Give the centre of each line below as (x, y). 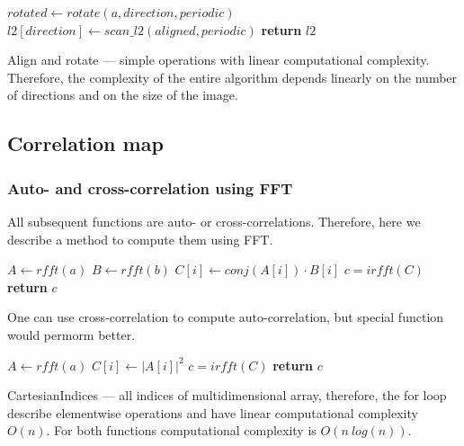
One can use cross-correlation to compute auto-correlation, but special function (226, 317)
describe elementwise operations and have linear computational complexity (213, 412)
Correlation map (85, 143)
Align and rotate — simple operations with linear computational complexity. (219, 60)
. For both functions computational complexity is (181, 430)
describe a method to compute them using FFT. (140, 239)
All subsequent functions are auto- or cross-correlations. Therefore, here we (214, 221)
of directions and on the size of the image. (123, 95)
